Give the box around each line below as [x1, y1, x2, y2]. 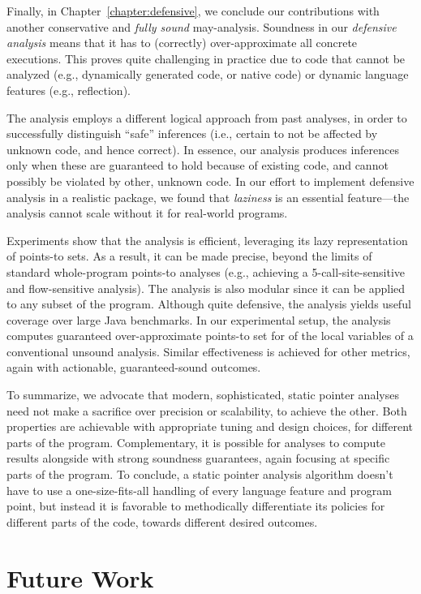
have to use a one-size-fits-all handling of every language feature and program [6, 481, 392, 498]
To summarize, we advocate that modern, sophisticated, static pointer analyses [6, 386, 399, 403]
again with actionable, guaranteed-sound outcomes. [6, 359, 261, 376]
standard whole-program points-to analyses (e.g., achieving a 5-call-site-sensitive [6, 263, 406, 280]
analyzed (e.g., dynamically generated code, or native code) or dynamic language [6, 66, 409, 83]
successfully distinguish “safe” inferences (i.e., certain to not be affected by [6, 125, 378, 142]
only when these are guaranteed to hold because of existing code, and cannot [6, 157, 389, 174]
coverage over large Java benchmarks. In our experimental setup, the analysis [6, 311, 391, 328]
